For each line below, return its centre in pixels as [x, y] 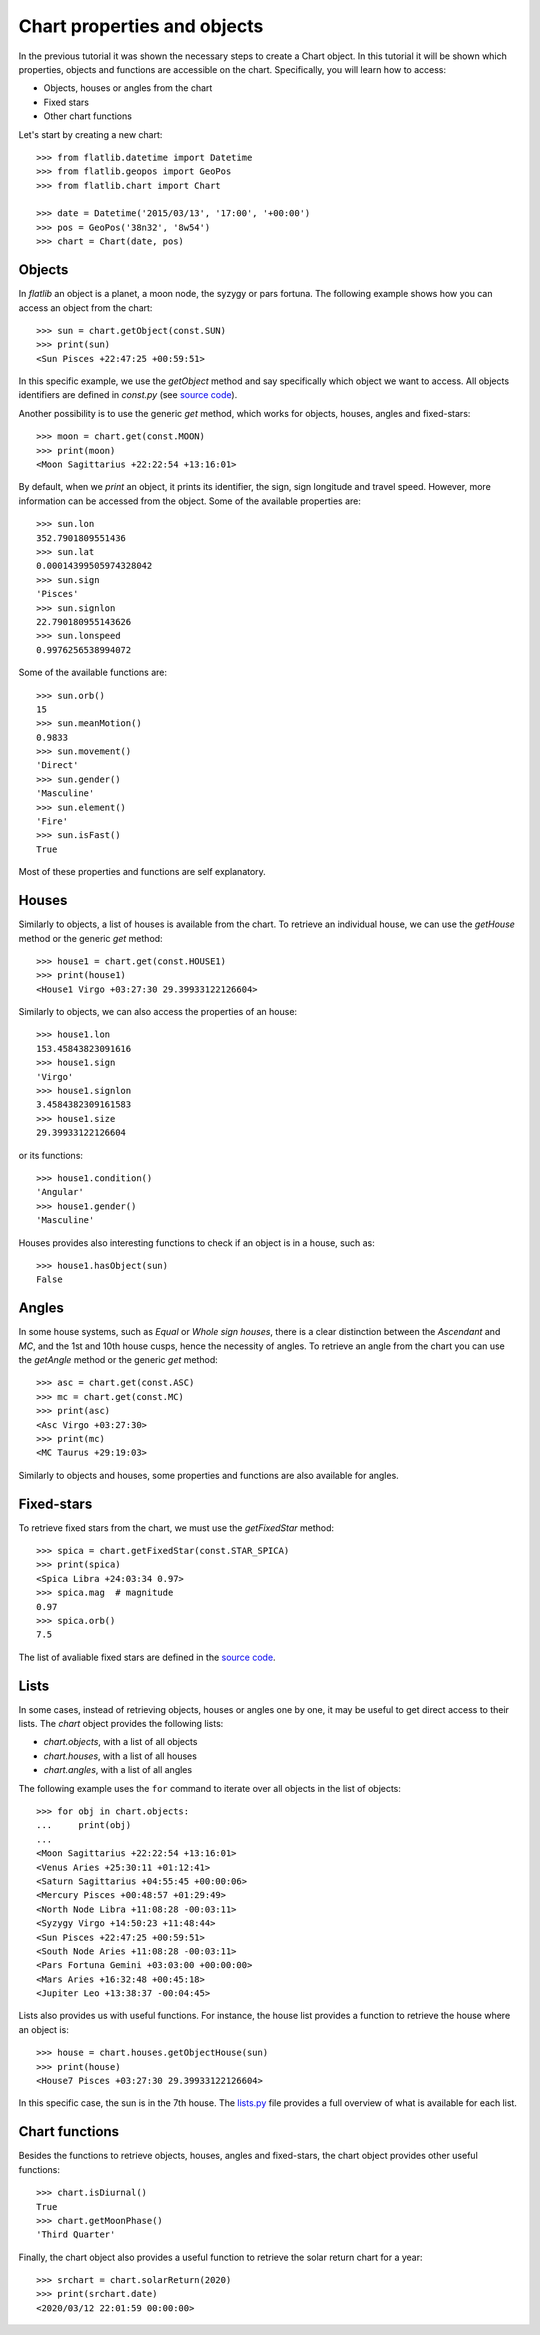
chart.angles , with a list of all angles [118, 1770]
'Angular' [60, 1192]
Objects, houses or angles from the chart [128, 88]
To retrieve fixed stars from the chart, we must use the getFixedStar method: [176, 1527]
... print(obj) [84, 1825]
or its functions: [51, 1155]
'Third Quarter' [76, 2234]
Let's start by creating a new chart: [90, 134]
